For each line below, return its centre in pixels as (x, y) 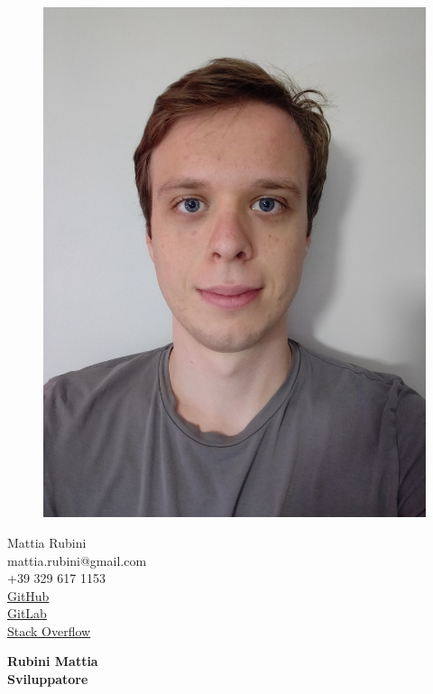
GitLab (27, 613)
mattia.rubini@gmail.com (77, 560)
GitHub (28, 595)
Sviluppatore (48, 679)
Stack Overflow (49, 630)
